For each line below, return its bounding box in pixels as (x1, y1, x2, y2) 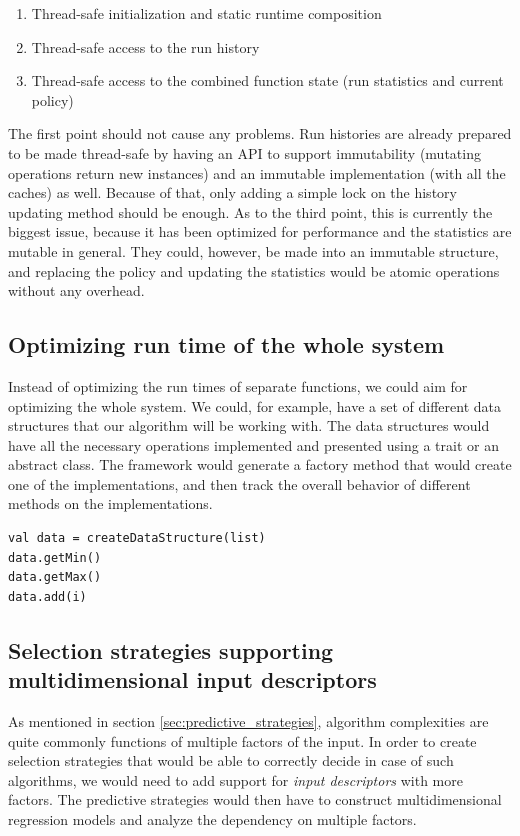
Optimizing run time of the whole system (8, 329, 445, 360)
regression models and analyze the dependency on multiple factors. (8, 809, 417, 830)
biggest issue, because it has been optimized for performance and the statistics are (8, 221, 512, 242)
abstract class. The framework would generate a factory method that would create (8, 454, 512, 475)
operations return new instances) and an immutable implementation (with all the (8, 162, 506, 183)
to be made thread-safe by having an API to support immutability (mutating (8, 142, 481, 163)
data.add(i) (8, 589, 87, 604)
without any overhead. (8, 280, 145, 301)
